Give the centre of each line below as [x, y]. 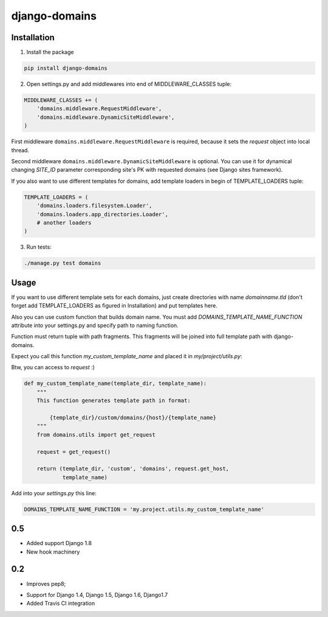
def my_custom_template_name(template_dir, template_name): [115, 383]
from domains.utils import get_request [96, 435]
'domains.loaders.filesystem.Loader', [94, 206]
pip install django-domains [66, 68]
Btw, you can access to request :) [53, 367]
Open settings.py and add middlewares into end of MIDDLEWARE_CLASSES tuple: [129, 84]
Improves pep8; [46, 584]
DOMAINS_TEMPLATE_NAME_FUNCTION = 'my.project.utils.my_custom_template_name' [144, 509]
